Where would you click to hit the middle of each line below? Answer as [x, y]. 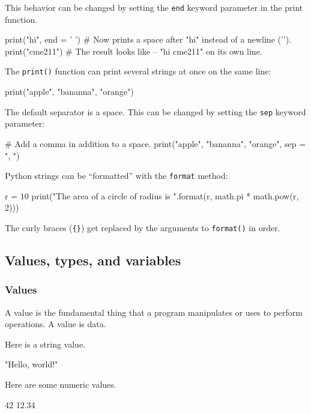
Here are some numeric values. [61, 384]
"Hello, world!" [32, 364]
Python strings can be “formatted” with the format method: [116, 176]
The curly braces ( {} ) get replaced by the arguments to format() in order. [143, 227]
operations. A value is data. [56, 324]
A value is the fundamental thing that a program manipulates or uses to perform [154, 312]
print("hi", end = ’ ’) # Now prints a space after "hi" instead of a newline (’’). [148, 39]
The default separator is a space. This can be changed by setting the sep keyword [155, 111]
